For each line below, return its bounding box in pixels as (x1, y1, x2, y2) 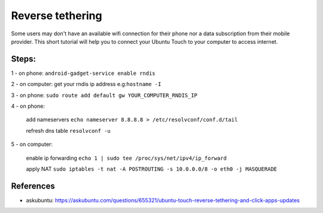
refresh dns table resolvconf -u (26, 127, 111, 134)
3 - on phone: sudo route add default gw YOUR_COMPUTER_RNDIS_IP (11, 92, 197, 99)
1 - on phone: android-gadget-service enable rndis (11, 69, 156, 77)
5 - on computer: (11, 141, 53, 148)
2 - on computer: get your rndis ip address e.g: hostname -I (11, 81, 161, 88)
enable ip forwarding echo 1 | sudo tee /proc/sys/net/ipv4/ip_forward (26, 154, 227, 162)
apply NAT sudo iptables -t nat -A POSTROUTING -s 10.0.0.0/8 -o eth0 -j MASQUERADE (26, 165, 278, 172)
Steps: (11, 54, 36, 64)
